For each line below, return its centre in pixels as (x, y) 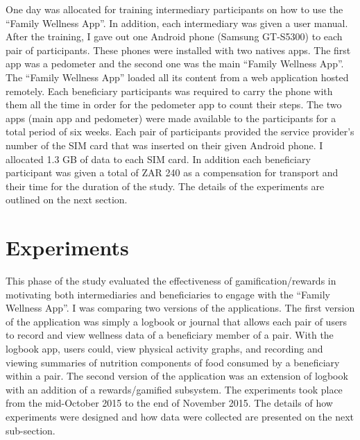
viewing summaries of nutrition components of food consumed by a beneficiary (173, 362)
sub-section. (31, 430)
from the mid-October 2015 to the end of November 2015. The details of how (169, 403)
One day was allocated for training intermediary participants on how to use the (174, 9)
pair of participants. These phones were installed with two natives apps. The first (178, 50)
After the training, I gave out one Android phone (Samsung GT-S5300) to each (174, 36)
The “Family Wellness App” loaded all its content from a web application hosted (177, 77)
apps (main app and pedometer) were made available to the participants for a (171, 118)
